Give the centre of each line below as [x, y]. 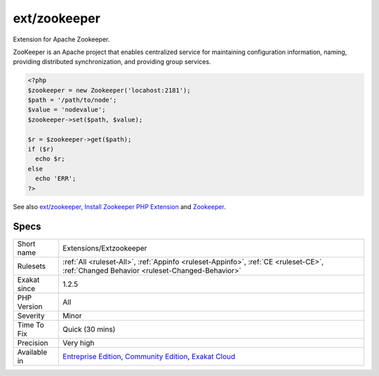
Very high [79, 342]
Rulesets [31, 266]
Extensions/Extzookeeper [105, 248]
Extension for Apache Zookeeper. [61, 39]
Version [30, 307]
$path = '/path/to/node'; [72, 100]
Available [32, 352]
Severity [31, 316]
